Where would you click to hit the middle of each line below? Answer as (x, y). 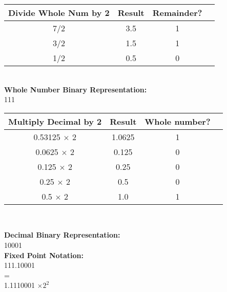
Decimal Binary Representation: (62, 235)
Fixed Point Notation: (44, 255)
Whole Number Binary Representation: (76, 89)
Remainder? (177, 13)
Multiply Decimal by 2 (55, 121)
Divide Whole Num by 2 (59, 13)
